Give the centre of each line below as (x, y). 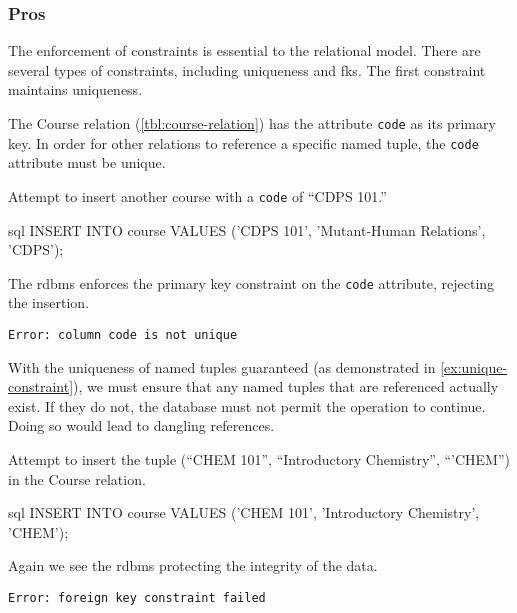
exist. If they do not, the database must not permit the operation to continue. (247, 405)
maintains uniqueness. (75, 89)
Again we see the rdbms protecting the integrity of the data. (193, 565)
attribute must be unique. (87, 162)
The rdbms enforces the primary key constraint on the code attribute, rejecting (251, 282)
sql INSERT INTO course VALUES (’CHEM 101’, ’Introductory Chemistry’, (244, 512)
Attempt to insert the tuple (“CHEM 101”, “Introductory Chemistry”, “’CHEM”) (259, 459)
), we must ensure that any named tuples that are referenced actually (286, 386)
